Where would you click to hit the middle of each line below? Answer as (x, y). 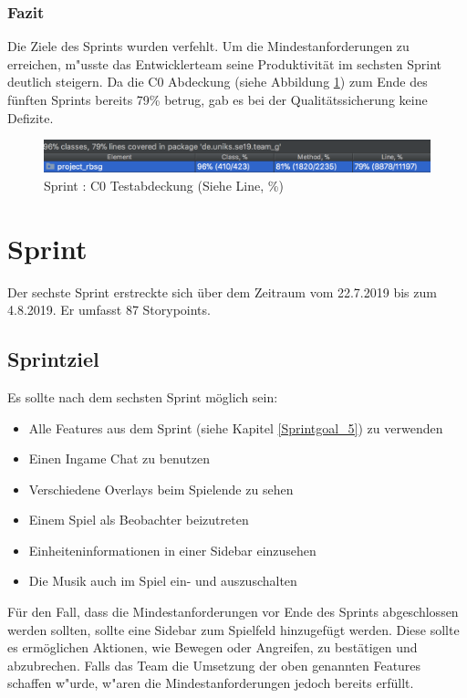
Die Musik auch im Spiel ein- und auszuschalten (163, 581)
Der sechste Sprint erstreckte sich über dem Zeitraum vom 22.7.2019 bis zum (222, 292)
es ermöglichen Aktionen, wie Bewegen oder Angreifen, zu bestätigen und (213, 647)
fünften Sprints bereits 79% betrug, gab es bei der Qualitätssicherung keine (218, 99)
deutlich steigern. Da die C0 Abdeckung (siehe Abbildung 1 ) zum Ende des (218, 82)
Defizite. (31, 117)
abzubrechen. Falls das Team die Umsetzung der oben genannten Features (214, 665)
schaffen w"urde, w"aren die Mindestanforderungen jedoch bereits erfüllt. (211, 683)
